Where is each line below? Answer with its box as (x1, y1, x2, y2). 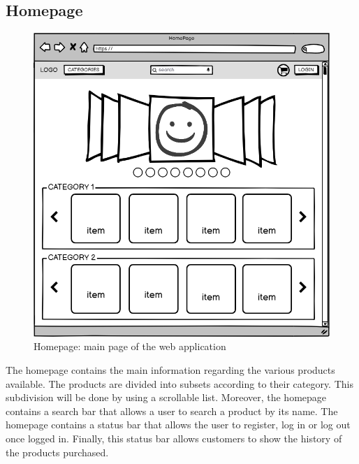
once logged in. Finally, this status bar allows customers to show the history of (6, 430, 342, 445)
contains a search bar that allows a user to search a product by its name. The (6, 403, 338, 418)
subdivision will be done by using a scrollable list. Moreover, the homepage (6, 390, 327, 405)
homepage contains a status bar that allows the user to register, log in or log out (6, 417, 351, 432)
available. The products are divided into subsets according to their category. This (6, 376, 353, 391)
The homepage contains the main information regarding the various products (6, 362, 335, 377)
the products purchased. (6, 444, 109, 459)
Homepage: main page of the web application (34, 339, 226, 354)
